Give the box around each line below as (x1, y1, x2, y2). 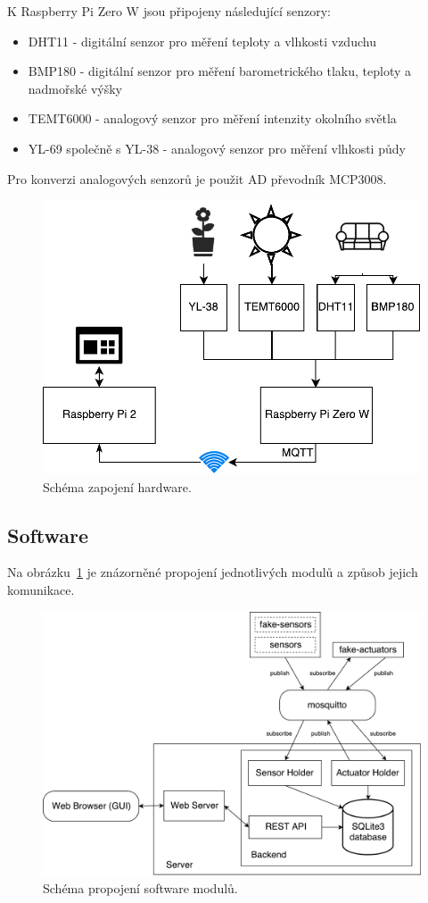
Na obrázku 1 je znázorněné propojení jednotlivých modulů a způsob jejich (7, 563, 418, 581)
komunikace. (7, 581, 75, 599)
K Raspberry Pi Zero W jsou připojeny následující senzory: (7, 2, 331, 20)
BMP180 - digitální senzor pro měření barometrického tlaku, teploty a (28, 62, 412, 80)
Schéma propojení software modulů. (43, 878, 238, 897)
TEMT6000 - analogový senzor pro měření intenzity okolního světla (28, 109, 397, 128)
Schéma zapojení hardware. (43, 477, 192, 496)
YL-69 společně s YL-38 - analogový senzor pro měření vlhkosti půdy (28, 138, 406, 157)
